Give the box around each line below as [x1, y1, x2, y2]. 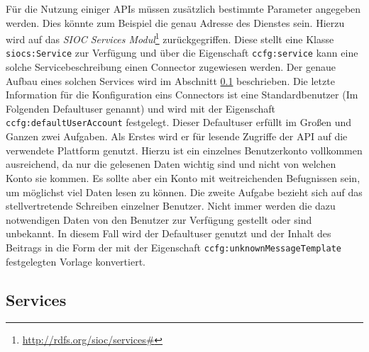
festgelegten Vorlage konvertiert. [6, 254, 145, 268]
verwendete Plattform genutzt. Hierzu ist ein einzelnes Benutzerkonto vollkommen [6, 142, 363, 157]
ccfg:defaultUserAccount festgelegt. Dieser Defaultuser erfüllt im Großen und [6, 115, 352, 130]
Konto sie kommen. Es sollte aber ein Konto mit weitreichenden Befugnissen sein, [6, 170, 360, 185]
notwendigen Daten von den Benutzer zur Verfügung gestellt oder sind [6, 212, 312, 227]
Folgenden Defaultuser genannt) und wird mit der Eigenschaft [6, 101, 276, 115]
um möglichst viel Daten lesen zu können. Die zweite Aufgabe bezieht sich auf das [6, 184, 363, 199]
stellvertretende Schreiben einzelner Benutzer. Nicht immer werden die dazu [6, 198, 336, 213]
